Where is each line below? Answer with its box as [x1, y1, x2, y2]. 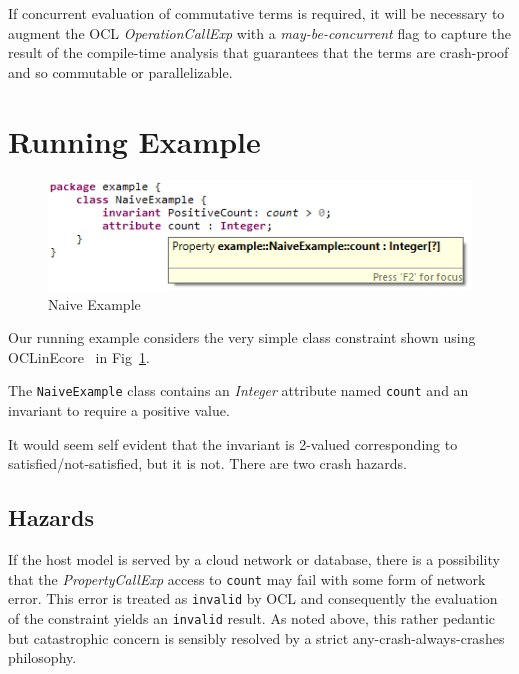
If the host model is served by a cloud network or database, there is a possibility [8, 548, 500, 569]
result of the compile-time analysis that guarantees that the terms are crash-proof [8, 42, 509, 63]
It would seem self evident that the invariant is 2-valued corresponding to [8, 433, 458, 454]
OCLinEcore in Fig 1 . [8, 346, 150, 367]
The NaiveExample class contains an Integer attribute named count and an [8, 380, 469, 401]
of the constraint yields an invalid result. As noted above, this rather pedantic [8, 607, 496, 628]
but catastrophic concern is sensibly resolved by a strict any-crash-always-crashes [8, 627, 505, 648]
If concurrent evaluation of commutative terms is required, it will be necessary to [8, 3, 505, 23]
